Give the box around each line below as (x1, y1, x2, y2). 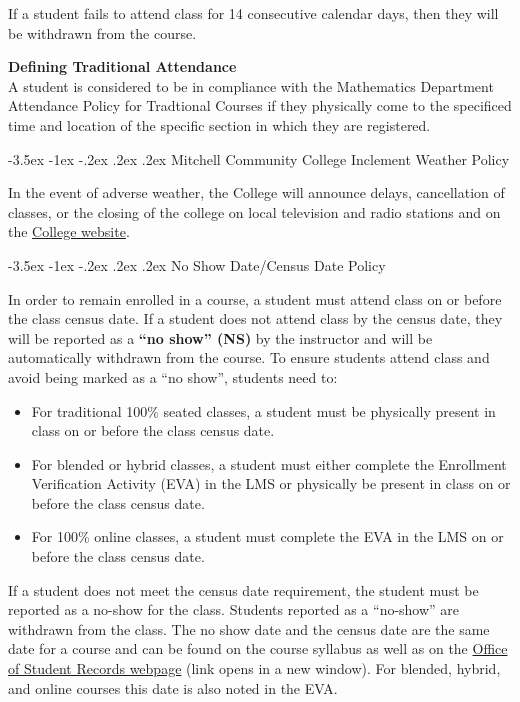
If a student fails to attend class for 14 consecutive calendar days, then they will (8, 3, 499, 23)
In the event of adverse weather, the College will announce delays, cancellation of (8, 182, 505, 203)
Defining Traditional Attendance (8, 56, 237, 77)
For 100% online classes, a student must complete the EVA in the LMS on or (31, 526, 504, 547)
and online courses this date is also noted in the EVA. (8, 677, 338, 698)
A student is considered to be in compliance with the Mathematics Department (8, 75, 494, 96)
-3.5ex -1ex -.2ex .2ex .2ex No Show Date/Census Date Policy (8, 254, 386, 275)
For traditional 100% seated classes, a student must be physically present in (31, 400, 496, 421)
